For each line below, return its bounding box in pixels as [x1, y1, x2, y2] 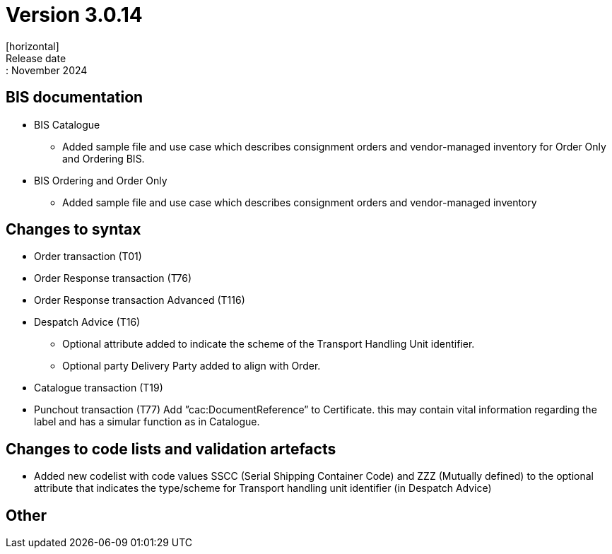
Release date [6, 52, 66, 64]
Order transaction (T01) [34, 250, 142, 263]
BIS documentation [6, 88, 143, 107]
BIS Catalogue [34, 118, 100, 131]
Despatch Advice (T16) [34, 316, 141, 329]
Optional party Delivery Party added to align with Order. [62, 360, 321, 372]
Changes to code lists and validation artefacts [6, 440, 336, 458]
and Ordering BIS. [62, 152, 145, 165]
